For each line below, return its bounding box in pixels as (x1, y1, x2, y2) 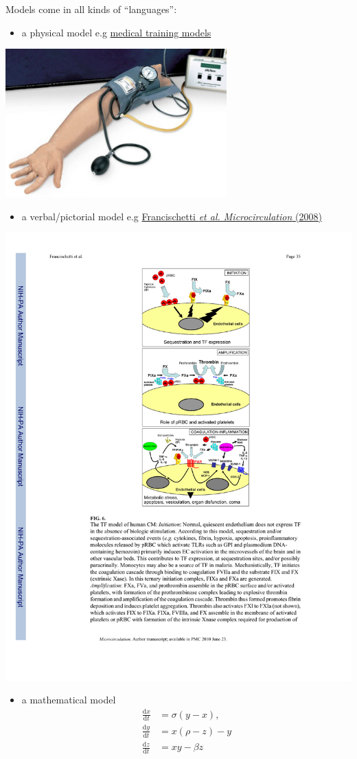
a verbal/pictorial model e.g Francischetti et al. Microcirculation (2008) (21, 209, 322, 223)
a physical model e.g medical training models (21, 25, 211, 39)
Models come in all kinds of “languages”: (5, 2, 177, 16)
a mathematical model (21, 692, 116, 707)
